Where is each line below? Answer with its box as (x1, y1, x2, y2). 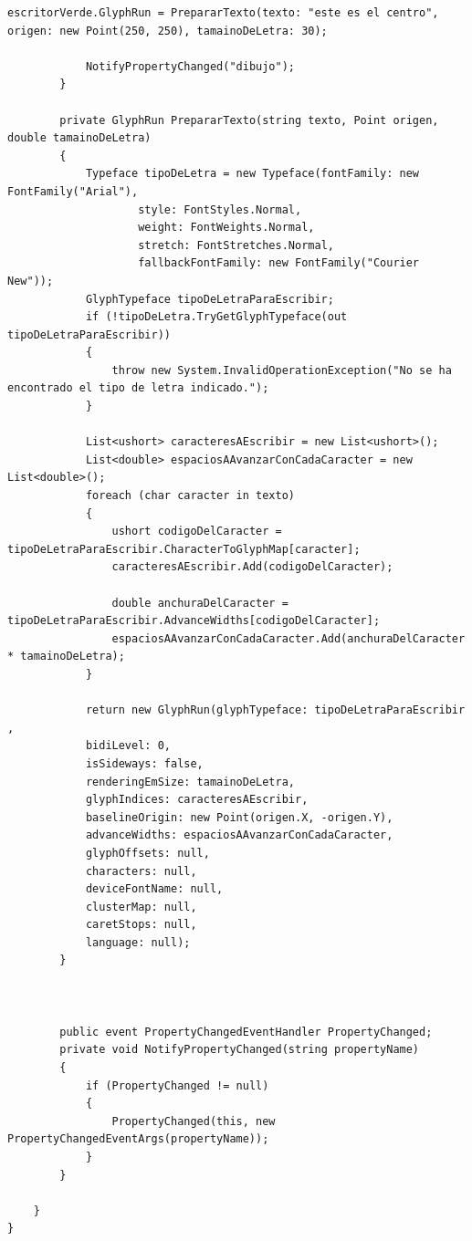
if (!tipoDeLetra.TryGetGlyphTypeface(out (85, 310, 348, 324)
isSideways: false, (85, 756, 204, 770)
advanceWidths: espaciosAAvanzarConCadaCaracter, (85, 829, 393, 842)
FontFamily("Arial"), (7, 184, 139, 198)
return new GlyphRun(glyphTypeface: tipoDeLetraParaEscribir (85, 704, 466, 717)
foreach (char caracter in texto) (85, 489, 295, 503)
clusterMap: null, (85, 900, 197, 913)
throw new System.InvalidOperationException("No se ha (111, 363, 452, 377)
